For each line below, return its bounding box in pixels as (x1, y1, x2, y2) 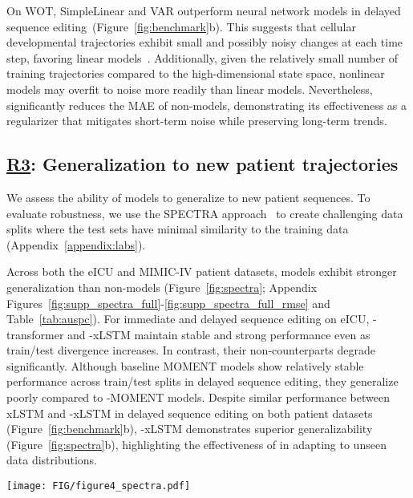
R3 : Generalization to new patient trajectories (6, 152, 399, 176)
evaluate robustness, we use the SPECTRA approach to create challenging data (6, 204, 403, 221)
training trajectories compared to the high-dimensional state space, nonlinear (6, 65, 385, 82)
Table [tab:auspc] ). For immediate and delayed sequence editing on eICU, (6, 310, 370, 327)
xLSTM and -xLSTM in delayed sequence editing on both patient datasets (6, 404, 373, 421)
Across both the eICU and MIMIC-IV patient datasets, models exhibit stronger (6, 263, 397, 280)
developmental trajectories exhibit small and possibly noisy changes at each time (6, 34, 403, 51)
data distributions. (6, 451, 98, 468)
